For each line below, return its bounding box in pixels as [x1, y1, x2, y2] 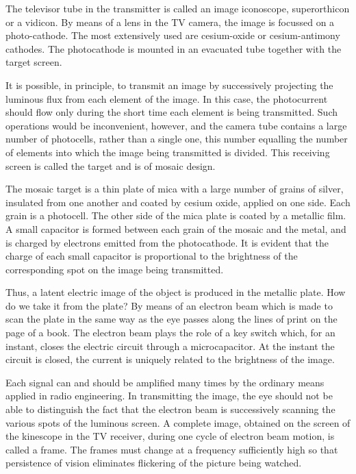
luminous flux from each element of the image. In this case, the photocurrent [5, 91, 328, 105]
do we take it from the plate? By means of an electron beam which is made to [5, 298, 333, 312]
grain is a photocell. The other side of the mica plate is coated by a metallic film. [5, 208, 346, 223]
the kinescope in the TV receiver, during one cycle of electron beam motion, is [5, 429, 335, 443]
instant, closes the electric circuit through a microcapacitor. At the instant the [5, 338, 335, 353]
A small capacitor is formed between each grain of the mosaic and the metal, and [5, 221, 346, 236]
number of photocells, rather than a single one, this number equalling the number [5, 132, 348, 146]
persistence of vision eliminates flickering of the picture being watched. [5, 456, 302, 470]
